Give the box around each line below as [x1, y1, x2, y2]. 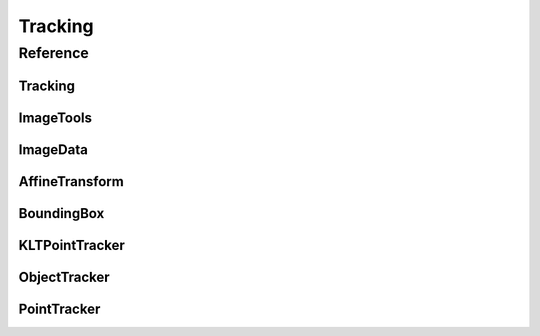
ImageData [18, 141, 89, 158]
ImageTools [18, 109, 92, 126]
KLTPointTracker [18, 236, 125, 254]
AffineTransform [18, 173, 124, 190]
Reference [18, 44, 89, 62]
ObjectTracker [18, 268, 110, 285]
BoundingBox [18, 205, 105, 222]
